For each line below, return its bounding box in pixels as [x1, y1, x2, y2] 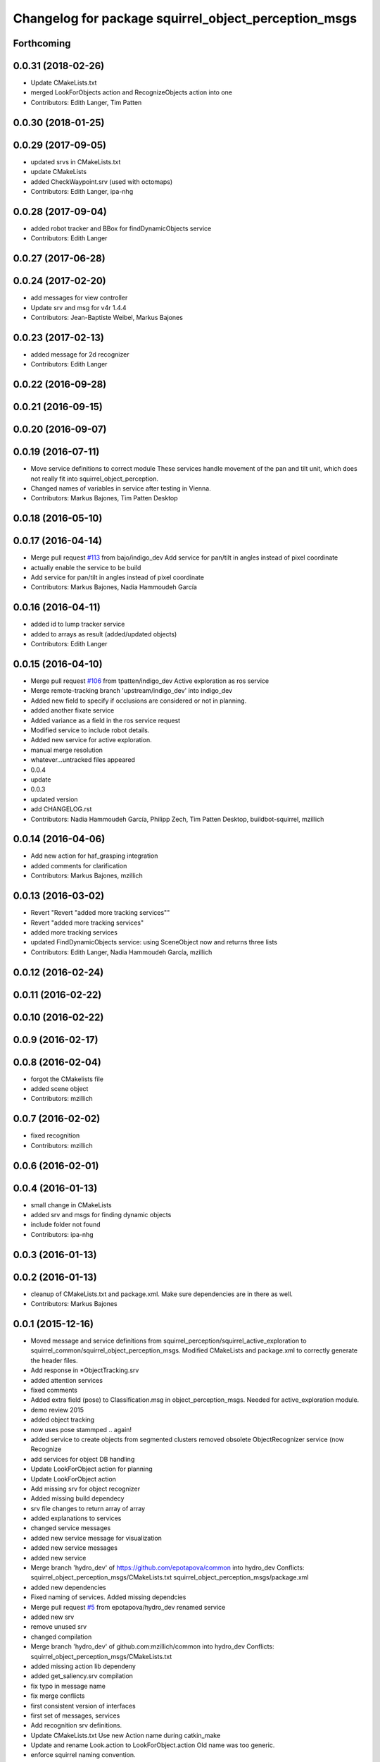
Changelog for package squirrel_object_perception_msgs [13, 11, 357, 26]
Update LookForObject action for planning [30, 1465, 153, 1473]
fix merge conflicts [30, 1692, 85, 1700]
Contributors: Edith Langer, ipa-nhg [30, 187, 134, 195]
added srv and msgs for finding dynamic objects [30, 1211, 172, 1219]
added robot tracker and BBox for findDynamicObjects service [30, 224, 212, 233]
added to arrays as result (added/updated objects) [30, 629, 177, 638]
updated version [30, 795, 78, 803]
